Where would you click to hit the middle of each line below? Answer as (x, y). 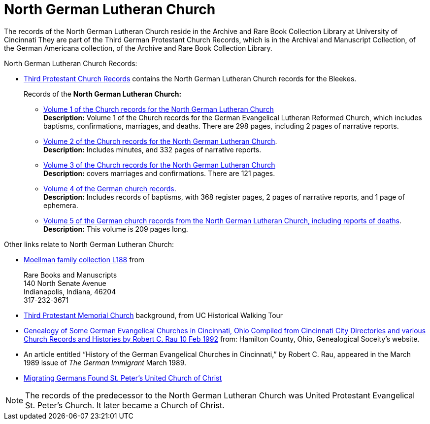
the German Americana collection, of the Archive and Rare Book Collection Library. (138, 48)
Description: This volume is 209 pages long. (116, 229)
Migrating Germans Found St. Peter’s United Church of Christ (123, 378)
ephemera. (61, 205)
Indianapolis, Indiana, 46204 (70, 291)
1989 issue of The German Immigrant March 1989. (105, 362)
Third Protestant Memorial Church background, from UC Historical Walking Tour (153, 315)
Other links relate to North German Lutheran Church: (89, 244)
